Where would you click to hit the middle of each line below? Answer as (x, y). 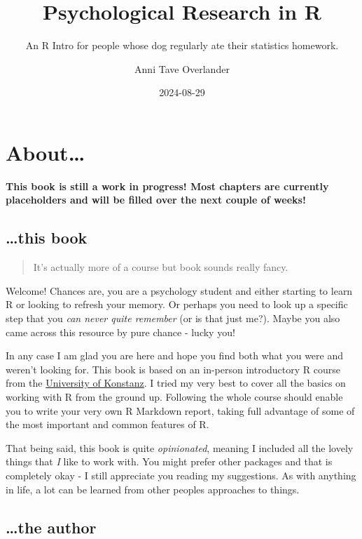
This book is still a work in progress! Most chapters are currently (167, 186)
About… (46, 152)
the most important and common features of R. (107, 424)
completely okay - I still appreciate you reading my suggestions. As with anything (181, 475)
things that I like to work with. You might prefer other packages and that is (169, 461)
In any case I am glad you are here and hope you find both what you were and (175, 355)
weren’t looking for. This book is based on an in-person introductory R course (173, 369)
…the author (51, 527)
